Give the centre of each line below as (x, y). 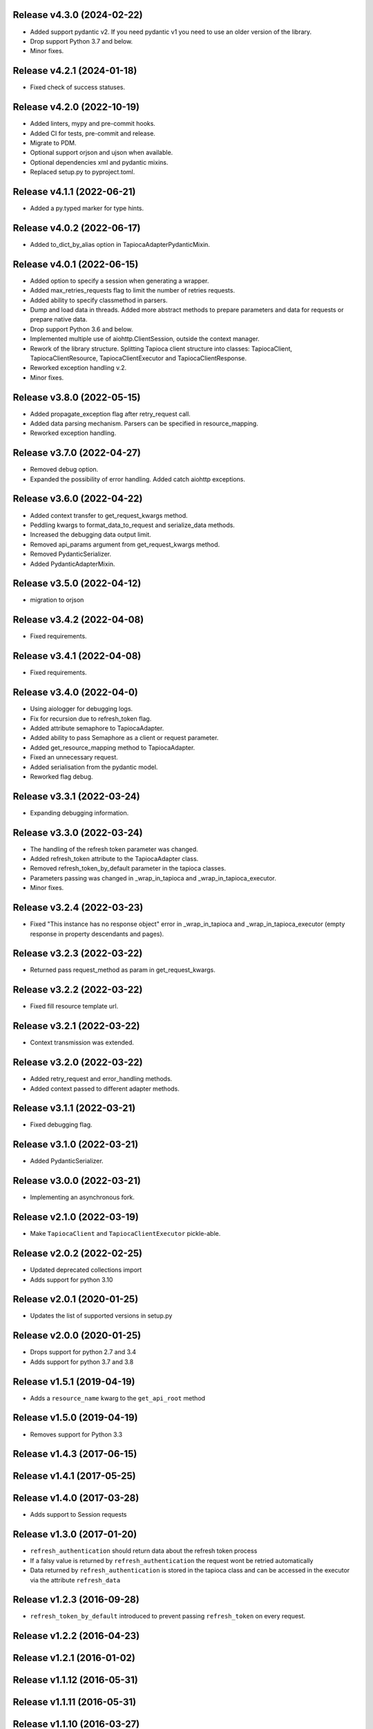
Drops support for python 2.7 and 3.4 (83, 1352)
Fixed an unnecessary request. (74, 757)
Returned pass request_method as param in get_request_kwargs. (123, 970)
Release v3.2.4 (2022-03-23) (78, 908)
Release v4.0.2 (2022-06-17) (77, 228)
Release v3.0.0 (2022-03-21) (77, 1181)
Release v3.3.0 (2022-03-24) (78, 832)
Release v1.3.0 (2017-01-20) (75, 1534)
